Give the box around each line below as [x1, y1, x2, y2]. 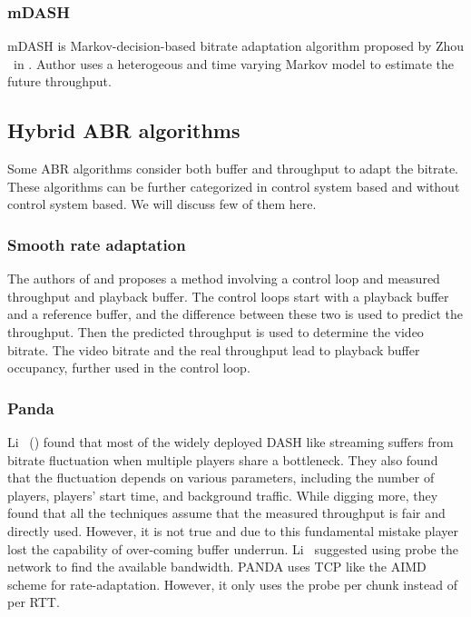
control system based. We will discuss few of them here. [7, 194, 317, 214]
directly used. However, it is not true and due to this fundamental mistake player [7, 521, 459, 540]
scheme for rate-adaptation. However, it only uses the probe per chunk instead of [7, 574, 457, 593]
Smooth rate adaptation [7, 233, 186, 255]
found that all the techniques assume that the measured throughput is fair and [7, 503, 446, 522]
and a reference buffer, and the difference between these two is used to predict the [7, 304, 464, 323]
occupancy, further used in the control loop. [7, 358, 250, 377]
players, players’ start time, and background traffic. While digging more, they [7, 485, 438, 504]
